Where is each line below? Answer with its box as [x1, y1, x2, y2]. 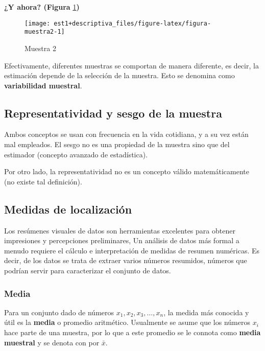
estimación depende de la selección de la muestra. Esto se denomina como [4, 70, 235, 81]
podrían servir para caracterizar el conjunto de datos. [4, 265, 171, 276]
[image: [25, 19, 51, 27]
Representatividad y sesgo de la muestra [4, 105, 222, 121]
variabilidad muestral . [4, 80, 82, 90]
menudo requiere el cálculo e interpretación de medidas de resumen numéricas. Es [4, 245, 260, 255]
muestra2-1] [25, 28, 65, 36]
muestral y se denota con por [4, 337, 100, 347]
